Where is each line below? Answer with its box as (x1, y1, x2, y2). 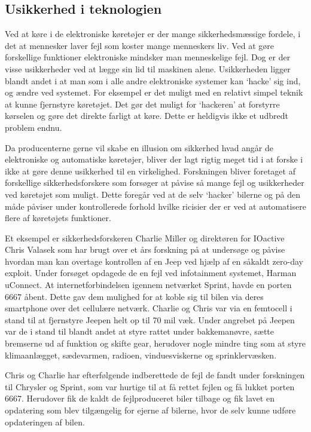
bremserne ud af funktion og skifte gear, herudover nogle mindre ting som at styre (5, 337, 306, 350)
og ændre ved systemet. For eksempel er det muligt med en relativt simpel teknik (5, 86, 303, 99)
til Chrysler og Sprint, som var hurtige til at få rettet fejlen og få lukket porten (5, 380, 295, 393)
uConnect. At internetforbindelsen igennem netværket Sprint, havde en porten (5, 278, 292, 291)
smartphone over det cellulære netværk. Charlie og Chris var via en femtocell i (5, 302, 292, 314)
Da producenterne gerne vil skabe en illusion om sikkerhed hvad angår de (5, 141, 274, 154)
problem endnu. (5, 121, 62, 133)
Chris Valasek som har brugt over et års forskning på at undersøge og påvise (5, 243, 285, 256)
